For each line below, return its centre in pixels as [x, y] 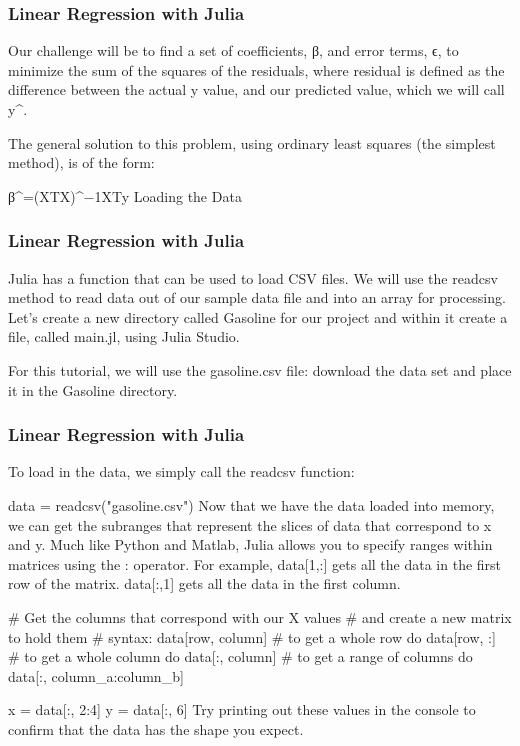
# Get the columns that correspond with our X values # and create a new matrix [260, 616]
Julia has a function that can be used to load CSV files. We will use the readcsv [253, 277]
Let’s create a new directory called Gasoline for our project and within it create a [258, 316]
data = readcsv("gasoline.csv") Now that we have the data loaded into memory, [251, 504]
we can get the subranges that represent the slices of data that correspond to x [250, 524]
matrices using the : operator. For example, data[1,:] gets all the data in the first [255, 563]
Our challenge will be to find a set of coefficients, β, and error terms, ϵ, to [233, 50]
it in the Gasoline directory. [93, 389]
